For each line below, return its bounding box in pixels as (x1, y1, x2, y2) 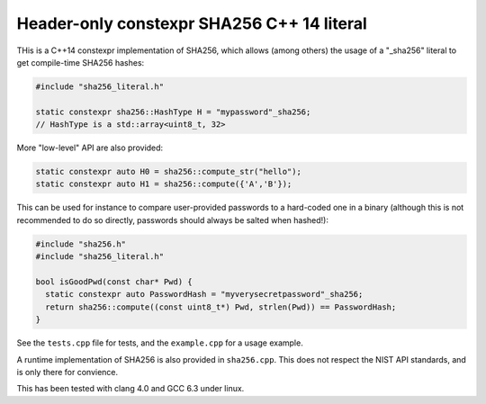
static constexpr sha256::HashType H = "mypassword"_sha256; (35, 106, 311, 117)
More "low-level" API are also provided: (16, 142, 164, 153)
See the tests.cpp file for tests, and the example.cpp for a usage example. (16, 337, 303, 348)
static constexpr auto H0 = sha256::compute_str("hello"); (35, 166, 301, 177)
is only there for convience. (16, 366, 119, 377)
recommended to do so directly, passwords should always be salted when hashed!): (16, 214, 328, 225)
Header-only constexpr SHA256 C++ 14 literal (16, 13, 368, 33)
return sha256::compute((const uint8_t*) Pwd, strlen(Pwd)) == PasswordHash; (45, 301, 397, 312)
